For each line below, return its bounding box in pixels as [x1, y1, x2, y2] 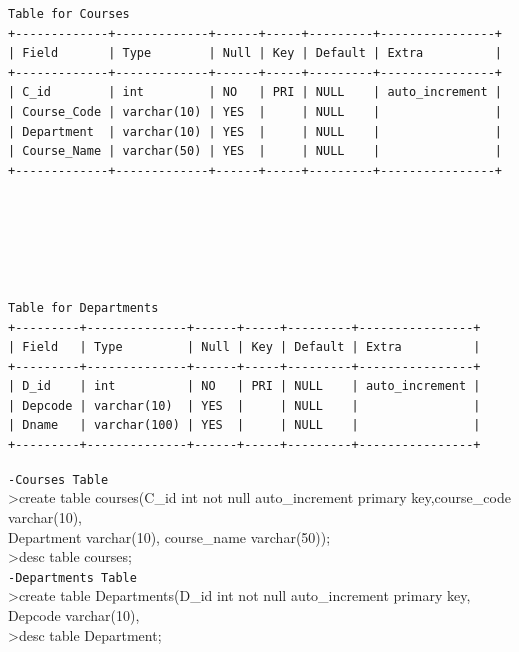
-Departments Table [8, 570, 137, 585]
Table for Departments [8, 300, 159, 315]
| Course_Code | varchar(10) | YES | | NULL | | [8, 104, 502, 119]
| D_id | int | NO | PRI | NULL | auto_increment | [8, 379, 481, 394]
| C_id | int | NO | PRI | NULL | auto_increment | [8, 85, 502, 100]
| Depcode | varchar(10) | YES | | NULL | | [8, 398, 481, 413]
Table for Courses [8, 7, 130, 21]
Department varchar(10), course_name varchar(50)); [8, 526, 331, 547]
